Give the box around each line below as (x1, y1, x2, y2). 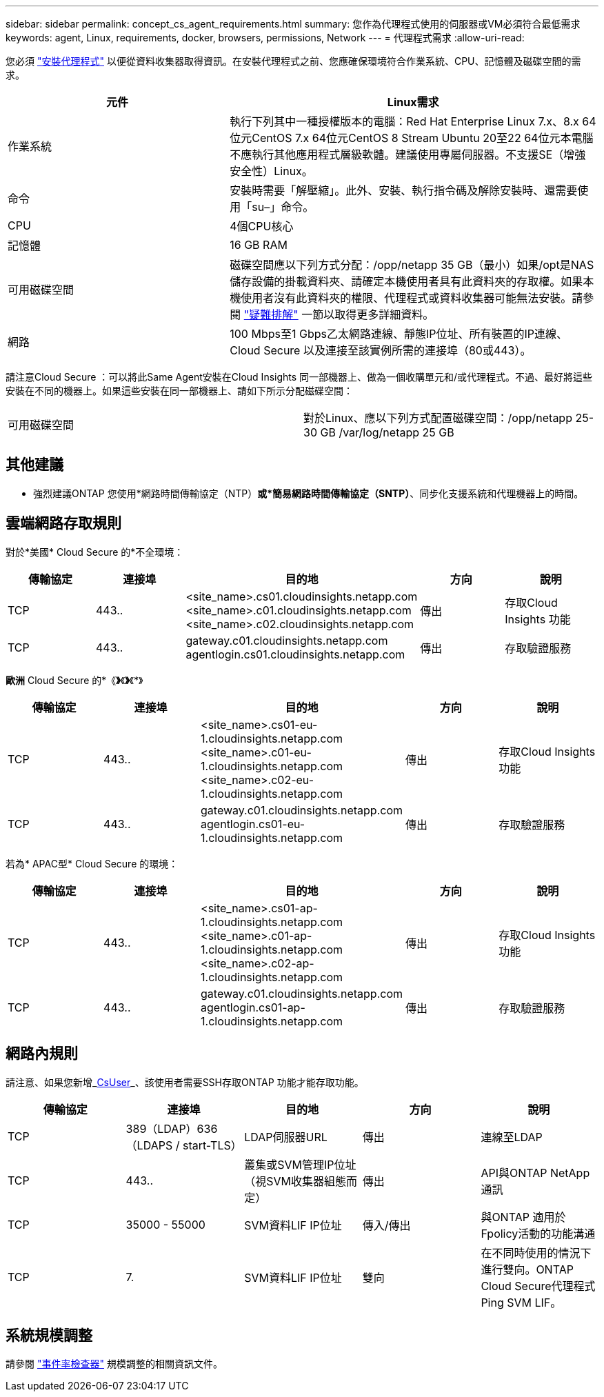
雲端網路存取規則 (6, 514, 121, 532)
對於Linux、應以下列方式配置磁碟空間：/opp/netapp (303, 411, 572, 425)
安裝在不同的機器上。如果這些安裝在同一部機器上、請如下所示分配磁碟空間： (6, 385, 353, 396)
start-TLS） (182, 1138, 242, 1152)
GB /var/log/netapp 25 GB (320, 425, 454, 439)
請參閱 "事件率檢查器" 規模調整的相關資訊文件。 (6, 1358, 223, 1370)
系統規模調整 (6, 1326, 92, 1344)
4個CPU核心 (230, 219, 294, 233)
